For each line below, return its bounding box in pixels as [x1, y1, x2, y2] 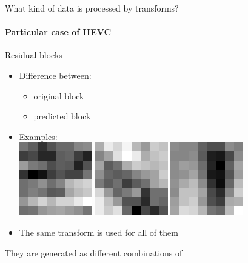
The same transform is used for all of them [19, 226, 178, 238]
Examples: [19, 130, 58, 142]
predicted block [33, 110, 91, 122]
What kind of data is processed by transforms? [5, 2, 179, 14]
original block [33, 89, 84, 102]
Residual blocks [5, 48, 62, 61]
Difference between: [19, 68, 92, 81]
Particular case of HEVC [5, 25, 112, 38]
